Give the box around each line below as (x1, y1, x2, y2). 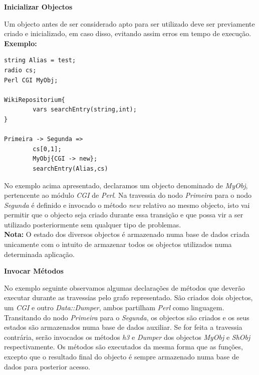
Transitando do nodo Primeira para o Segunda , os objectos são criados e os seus (4, 312, 249, 322)
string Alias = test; (4, 57, 76, 64)
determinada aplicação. (4, 248, 75, 259)
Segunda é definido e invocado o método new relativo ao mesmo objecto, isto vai (4, 199, 250, 210)
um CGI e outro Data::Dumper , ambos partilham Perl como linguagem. (4, 302, 224, 313)
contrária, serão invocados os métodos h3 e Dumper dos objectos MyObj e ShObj (4, 331, 250, 342)
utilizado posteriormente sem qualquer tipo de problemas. (4, 219, 181, 229)
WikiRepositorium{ (4, 96, 65, 103)
